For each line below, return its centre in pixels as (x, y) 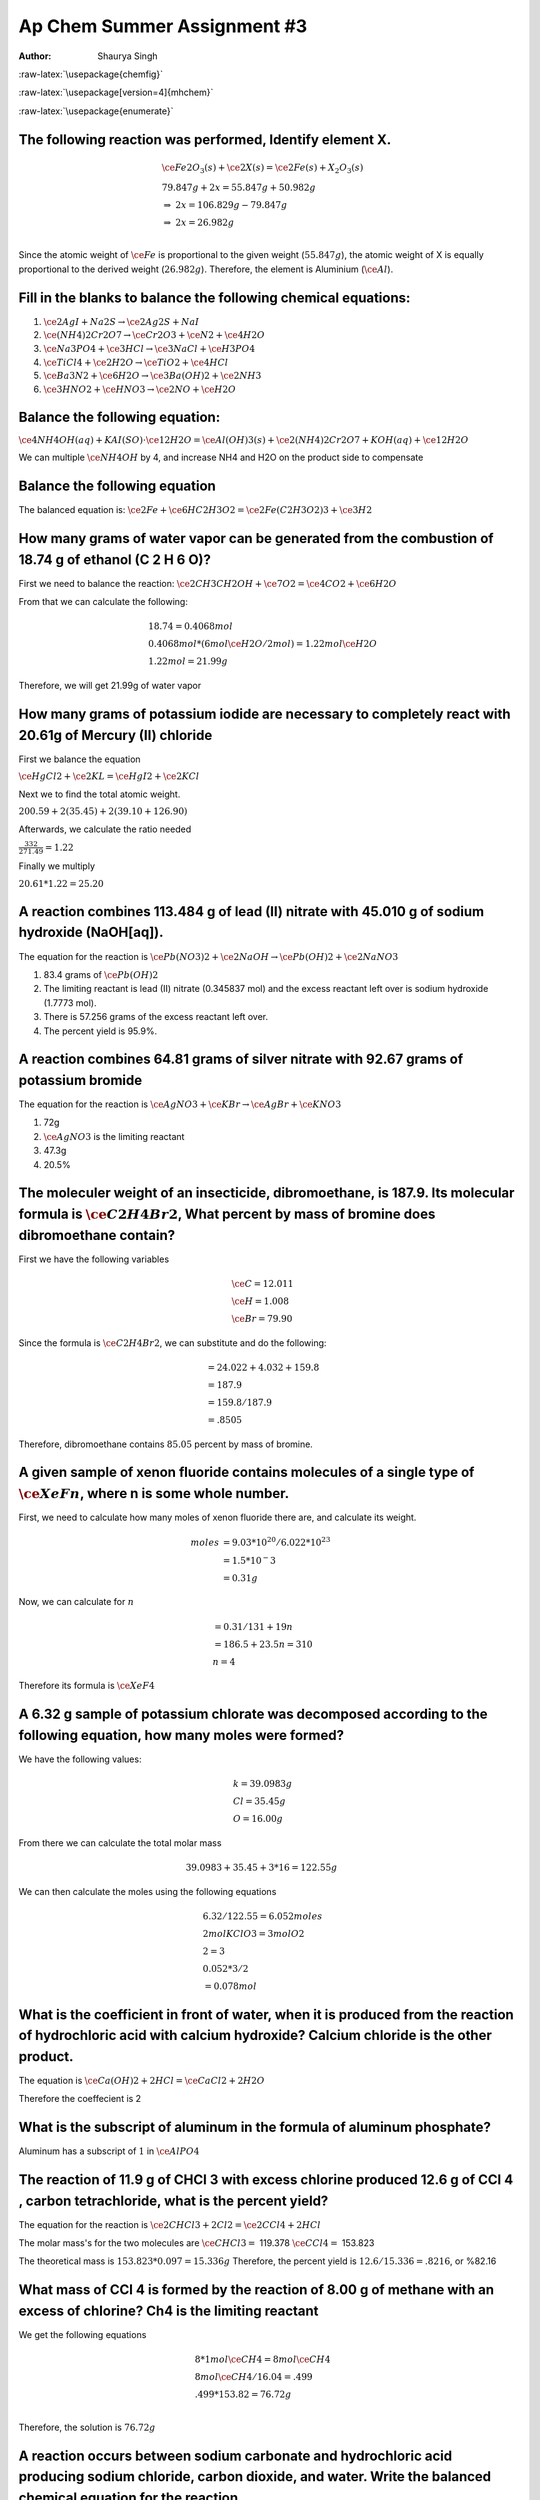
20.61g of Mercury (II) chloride (115, 735)
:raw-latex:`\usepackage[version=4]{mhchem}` (116, 92)
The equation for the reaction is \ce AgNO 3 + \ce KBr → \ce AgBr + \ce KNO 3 (180, 1104)
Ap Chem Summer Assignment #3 (163, 26)
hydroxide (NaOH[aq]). (91, 932)
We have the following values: (80, 1759)
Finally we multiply (56, 866)
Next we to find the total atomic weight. (99, 794)
